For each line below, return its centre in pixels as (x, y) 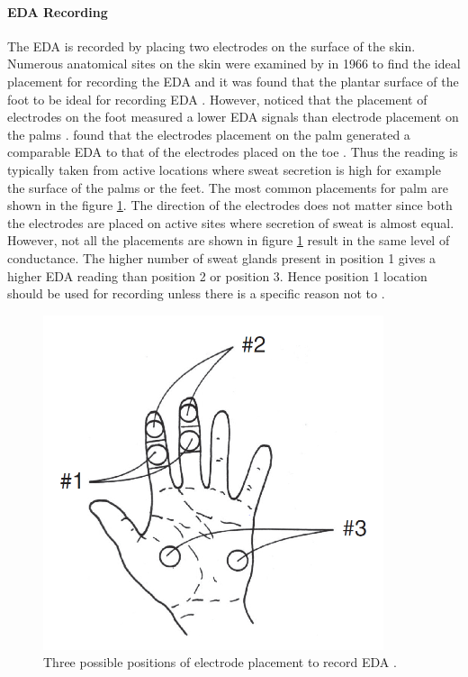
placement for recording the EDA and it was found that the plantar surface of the (233, 81)
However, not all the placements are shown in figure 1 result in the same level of (229, 240)
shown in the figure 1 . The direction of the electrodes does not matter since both (230, 205)
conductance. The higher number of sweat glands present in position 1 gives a (222, 257)
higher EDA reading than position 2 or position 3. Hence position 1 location (217, 275)
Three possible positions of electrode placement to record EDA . (220, 662)
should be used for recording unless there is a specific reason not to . (196, 293)
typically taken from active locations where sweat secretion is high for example (224, 169)
